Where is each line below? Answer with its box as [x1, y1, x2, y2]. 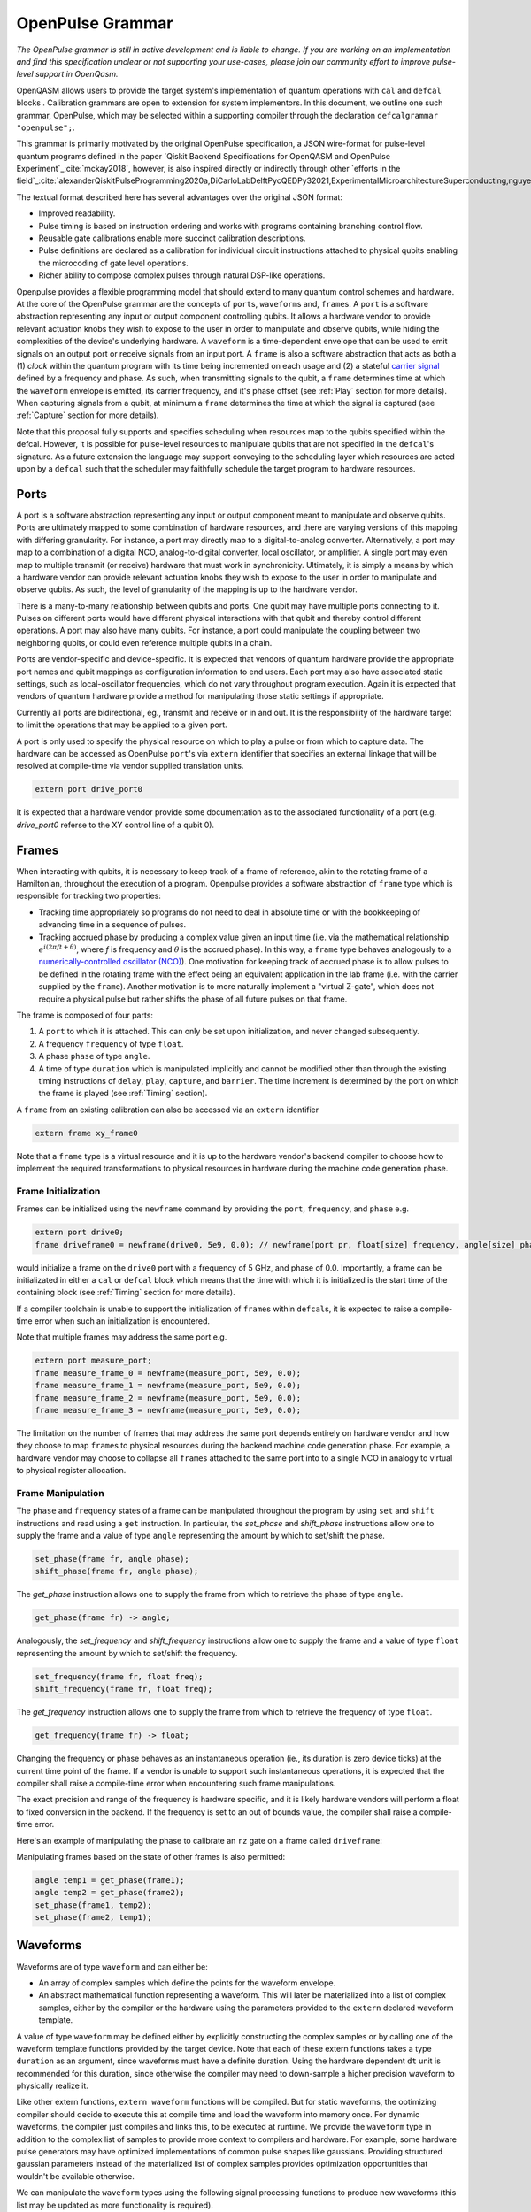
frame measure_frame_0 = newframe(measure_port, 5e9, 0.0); [35, 1368, 302, 1378]
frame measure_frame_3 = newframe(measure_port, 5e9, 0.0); [35, 1405, 302, 1416]
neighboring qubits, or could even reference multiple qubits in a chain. [16, 637, 273, 648]
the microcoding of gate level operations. [38, 257, 189, 268]
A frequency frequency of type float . [38, 1038, 184, 1048]
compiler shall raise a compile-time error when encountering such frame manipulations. [16, 1778, 336, 1788]
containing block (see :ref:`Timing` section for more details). [16, 1287, 235, 1298]
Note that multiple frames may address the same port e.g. [16, 1332, 227, 1342]
